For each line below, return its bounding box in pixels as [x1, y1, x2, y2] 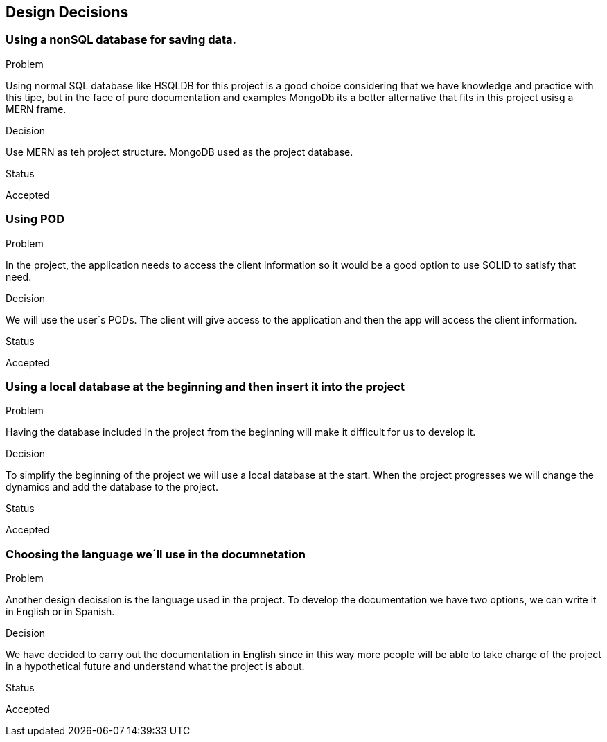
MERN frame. [6, 103, 67, 115]
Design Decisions [6, 3, 129, 21]
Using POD [6, 212, 64, 227]
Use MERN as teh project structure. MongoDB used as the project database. [6, 145, 353, 158]
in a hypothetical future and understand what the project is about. [6, 660, 305, 673]
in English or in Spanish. [6, 606, 115, 618]
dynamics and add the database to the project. [6, 481, 219, 493]
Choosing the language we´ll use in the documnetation [6, 547, 306, 561]
